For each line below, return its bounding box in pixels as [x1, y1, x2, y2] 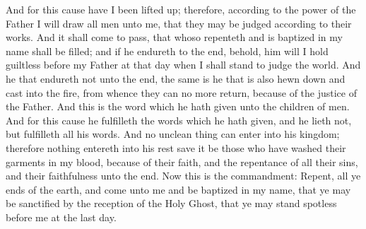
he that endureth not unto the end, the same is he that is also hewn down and [6, 71, 346, 86]
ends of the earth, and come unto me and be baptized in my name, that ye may [6, 182, 351, 196]
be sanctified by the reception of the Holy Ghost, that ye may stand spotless [6, 196, 337, 211]
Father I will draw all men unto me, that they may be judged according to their [6, 16, 352, 30]
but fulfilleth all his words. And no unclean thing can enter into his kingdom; [6, 127, 340, 141]
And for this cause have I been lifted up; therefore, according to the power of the [6, 2, 356, 16]
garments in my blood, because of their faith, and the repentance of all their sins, [6, 154, 358, 169]
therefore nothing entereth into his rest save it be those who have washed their [6, 140, 346, 155]
